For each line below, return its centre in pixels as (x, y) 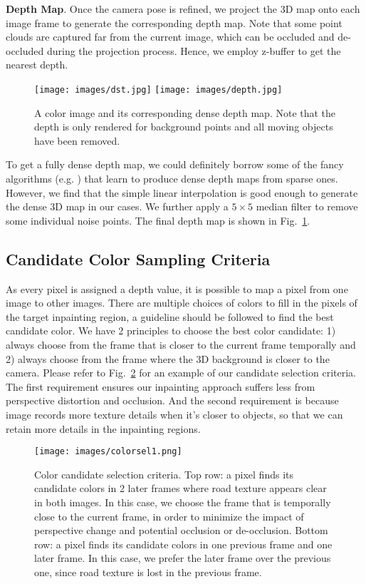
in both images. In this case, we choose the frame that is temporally (183, 502)
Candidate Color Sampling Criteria (138, 258)
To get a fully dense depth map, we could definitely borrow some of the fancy (175, 164)
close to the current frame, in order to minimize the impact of (169, 516)
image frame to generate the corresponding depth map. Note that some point (174, 22)
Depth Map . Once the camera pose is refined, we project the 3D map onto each (183, 9)
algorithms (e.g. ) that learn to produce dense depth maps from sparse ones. (172, 178)
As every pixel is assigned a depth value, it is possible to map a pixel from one (177, 288)
